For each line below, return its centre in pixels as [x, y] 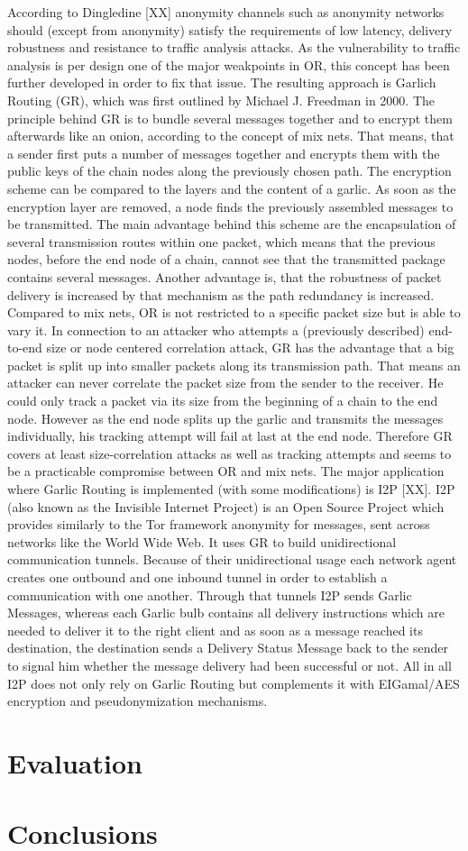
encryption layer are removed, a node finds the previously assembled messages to [230, 206]
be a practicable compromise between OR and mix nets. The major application [226, 471]
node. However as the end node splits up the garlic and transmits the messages [225, 418]
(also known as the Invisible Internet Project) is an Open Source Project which [226, 506]
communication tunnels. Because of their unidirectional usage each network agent [232, 559]
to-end [25, 348]
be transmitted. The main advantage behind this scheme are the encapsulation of [232, 224]
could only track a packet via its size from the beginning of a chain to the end [223, 401]
